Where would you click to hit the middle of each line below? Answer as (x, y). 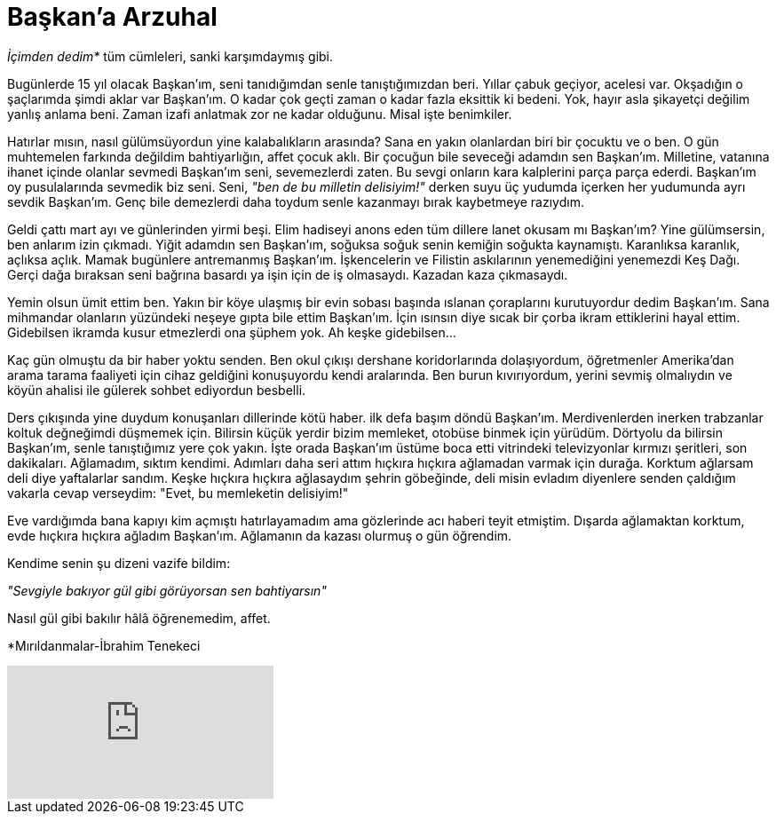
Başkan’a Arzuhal (112, 17)
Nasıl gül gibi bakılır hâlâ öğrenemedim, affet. (139, 618)
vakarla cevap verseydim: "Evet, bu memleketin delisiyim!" (178, 493)
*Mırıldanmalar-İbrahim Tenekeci (104, 645)
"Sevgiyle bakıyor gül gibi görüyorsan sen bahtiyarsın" (167, 590)
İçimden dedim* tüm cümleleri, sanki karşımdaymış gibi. (170, 56)
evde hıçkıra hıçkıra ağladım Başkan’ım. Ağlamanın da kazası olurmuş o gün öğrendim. (260, 535)
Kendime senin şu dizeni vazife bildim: (119, 563)
